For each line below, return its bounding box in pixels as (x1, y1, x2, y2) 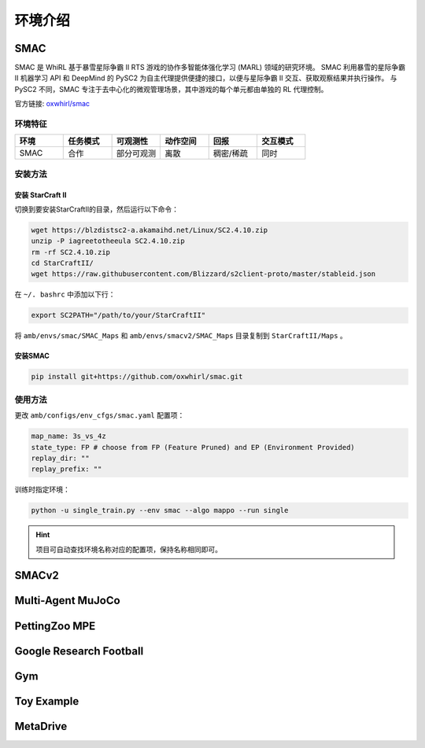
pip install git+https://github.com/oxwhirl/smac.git (31, 372, 243, 381)
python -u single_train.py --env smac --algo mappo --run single (31, 506, 289, 515)
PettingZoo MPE (14, 619, 96, 632)
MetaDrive (14, 720, 68, 733)
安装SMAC (14, 351, 50, 361)
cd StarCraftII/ (31, 259, 94, 267)
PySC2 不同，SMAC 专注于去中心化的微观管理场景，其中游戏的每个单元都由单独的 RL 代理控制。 (14, 84, 328, 94)
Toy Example (14, 695, 79, 708)
